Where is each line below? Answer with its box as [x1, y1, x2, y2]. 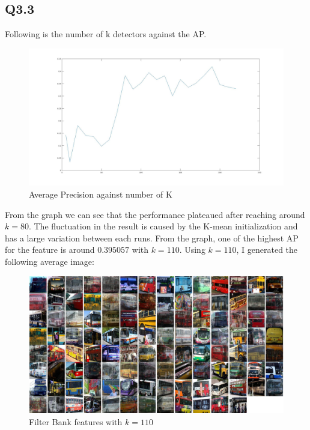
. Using [179, 243, 205, 256]
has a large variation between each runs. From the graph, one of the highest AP [5, 231, 299, 244]
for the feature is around [5, 243, 95, 256]
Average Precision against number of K [29, 187, 172, 200]
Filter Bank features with [29, 415, 123, 428]
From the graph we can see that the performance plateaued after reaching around [5, 208, 305, 220]
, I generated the [236, 243, 298, 256]
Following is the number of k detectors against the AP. [5, 28, 207, 40]
